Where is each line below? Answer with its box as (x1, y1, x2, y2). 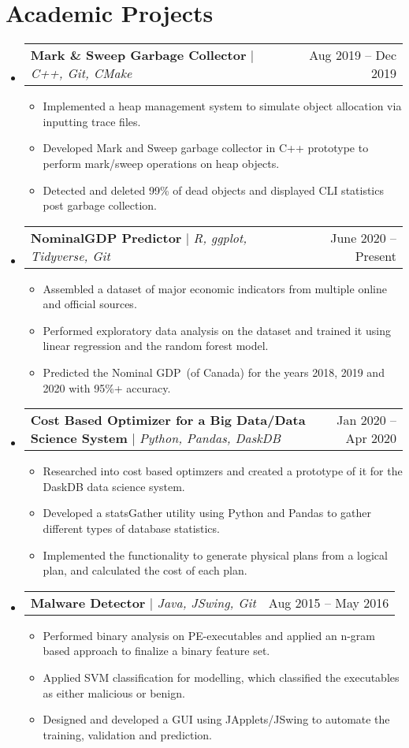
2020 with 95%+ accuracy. (43, 379, 171, 396)
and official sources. (43, 296, 137, 312)
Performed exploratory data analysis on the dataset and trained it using (43, 322, 391, 338)
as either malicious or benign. (43, 684, 185, 701)
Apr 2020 (345, 429, 396, 448)
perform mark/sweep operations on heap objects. (43, 154, 280, 171)
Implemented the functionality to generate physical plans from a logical (43, 546, 388, 563)
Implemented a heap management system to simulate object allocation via (43, 98, 402, 114)
